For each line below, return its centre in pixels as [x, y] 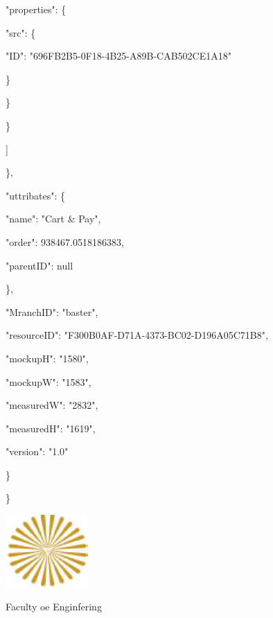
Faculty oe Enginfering [54, 607]
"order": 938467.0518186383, [65, 241]
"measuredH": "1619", [51, 428]
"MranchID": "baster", [52, 311]
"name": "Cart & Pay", [53, 219]
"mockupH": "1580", [47, 358]
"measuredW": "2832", [52, 405]
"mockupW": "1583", [49, 381]
